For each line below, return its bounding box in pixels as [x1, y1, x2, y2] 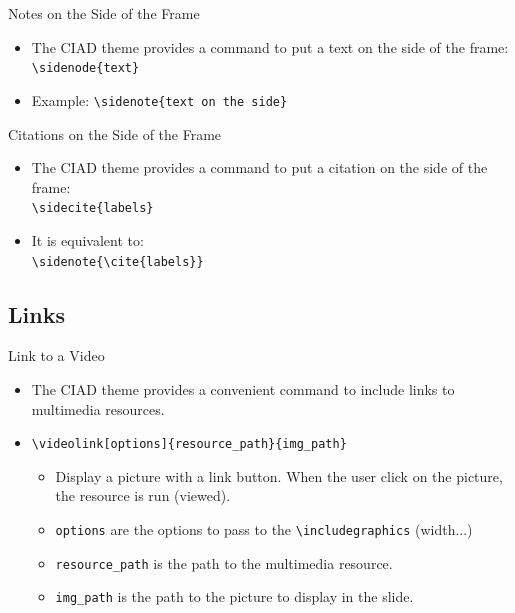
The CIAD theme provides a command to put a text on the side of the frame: [31, 36, 509, 57]
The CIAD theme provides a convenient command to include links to [31, 378, 455, 399]
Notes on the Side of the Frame [8, 3, 200, 23]
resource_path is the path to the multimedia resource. [55, 552, 393, 573]
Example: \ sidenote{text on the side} [31, 89, 288, 110]
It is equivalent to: [31, 229, 144, 250]
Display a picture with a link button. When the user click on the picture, [55, 465, 503, 486]
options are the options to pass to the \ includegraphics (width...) [55, 519, 473, 540]
